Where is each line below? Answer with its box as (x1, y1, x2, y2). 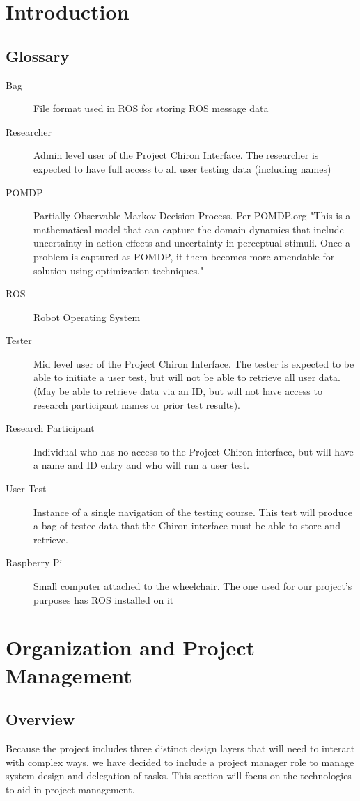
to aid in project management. (6, 781, 135, 796)
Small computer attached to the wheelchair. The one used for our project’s (33, 579, 352, 593)
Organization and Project (6, 633, 256, 662)
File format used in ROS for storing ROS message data (33, 101, 269, 116)
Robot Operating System (33, 309, 141, 324)
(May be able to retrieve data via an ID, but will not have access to (33, 384, 322, 398)
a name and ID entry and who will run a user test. (33, 458, 250, 472)
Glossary (6, 45, 70, 66)
